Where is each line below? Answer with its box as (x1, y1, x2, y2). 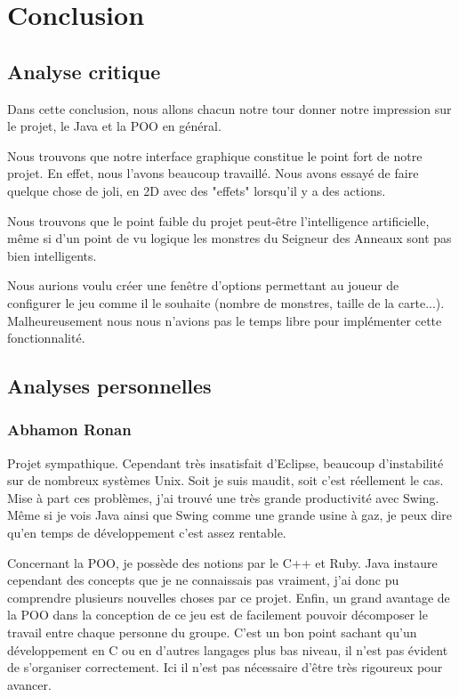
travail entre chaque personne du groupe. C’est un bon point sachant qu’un (7, 623, 417, 642)
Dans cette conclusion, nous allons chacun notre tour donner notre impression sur (7, 99, 452, 118)
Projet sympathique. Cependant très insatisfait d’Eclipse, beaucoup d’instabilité (7, 453, 444, 472)
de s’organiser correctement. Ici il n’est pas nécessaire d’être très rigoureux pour (7, 658, 443, 677)
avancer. (7, 675, 52, 693)
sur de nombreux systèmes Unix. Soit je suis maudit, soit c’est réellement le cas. (7, 471, 444, 490)
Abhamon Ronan (7, 418, 132, 441)
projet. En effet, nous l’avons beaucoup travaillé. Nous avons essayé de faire (7, 164, 419, 182)
